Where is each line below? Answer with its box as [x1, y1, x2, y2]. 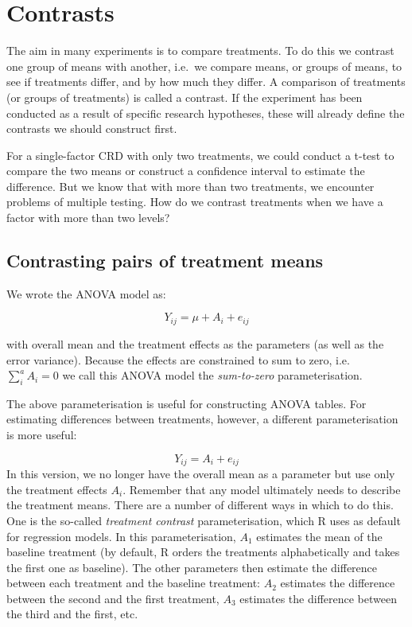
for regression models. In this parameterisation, [6, 528, 236, 544]
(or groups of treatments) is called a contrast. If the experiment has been [6, 88, 363, 105]
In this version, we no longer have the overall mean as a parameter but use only [6, 465, 395, 482]
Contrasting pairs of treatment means [6, 248, 324, 273]
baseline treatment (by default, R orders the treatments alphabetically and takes [6, 543, 400, 560]
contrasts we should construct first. [6, 120, 177, 137]
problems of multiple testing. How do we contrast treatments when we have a [6, 193, 383, 210]
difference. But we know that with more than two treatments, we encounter [6, 177, 375, 194]
